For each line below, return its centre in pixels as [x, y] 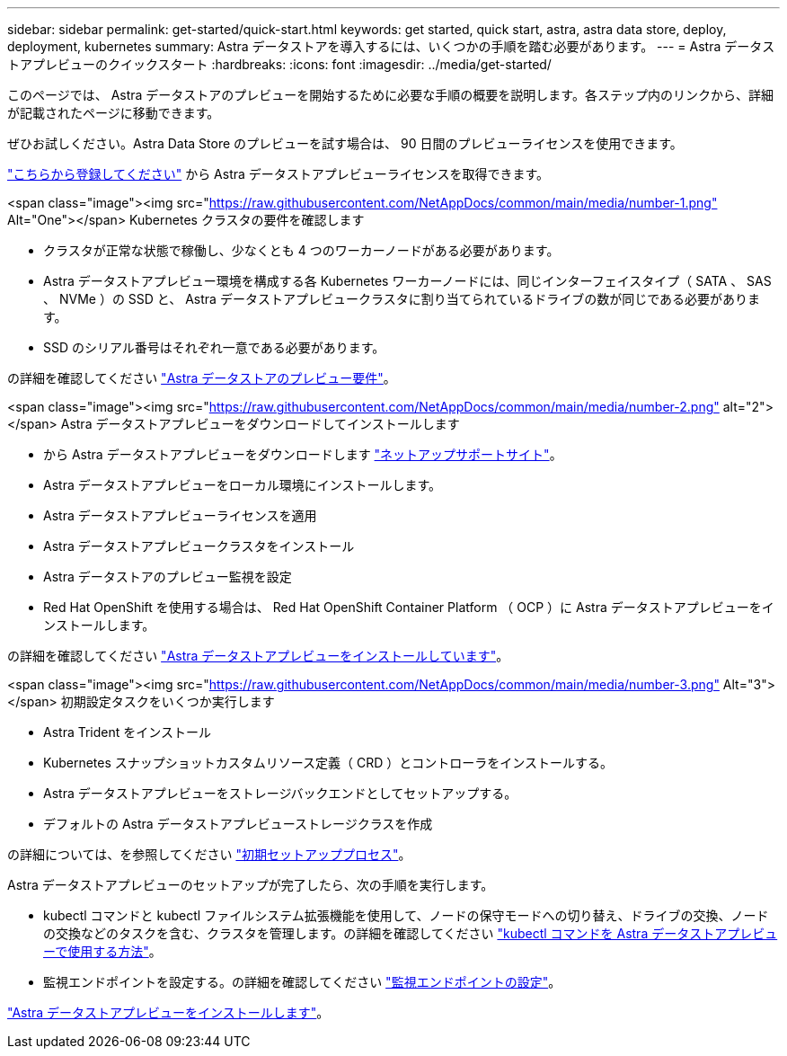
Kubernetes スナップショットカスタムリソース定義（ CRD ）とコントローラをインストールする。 [328, 763]
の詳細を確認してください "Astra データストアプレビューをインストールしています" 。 [258, 656]
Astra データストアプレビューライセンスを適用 [180, 515]
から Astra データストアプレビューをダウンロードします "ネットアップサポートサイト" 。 [303, 454]
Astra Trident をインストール [127, 732]
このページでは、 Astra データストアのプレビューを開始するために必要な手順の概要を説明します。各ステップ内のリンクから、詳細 [390, 95]
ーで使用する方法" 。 [102, 951]
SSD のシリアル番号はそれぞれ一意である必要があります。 [214, 347]
